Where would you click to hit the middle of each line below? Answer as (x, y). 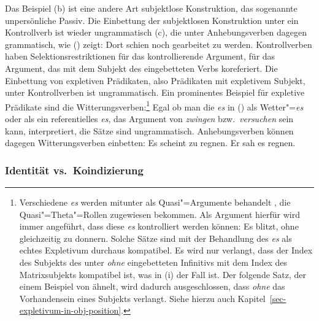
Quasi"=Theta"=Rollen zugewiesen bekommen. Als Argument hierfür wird (159, 214)
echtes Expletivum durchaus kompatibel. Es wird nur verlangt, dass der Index (166, 250)
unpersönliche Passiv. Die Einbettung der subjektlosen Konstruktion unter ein (152, 20)
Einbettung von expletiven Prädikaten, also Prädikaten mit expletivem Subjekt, (155, 80)
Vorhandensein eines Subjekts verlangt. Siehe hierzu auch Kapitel (142, 298)
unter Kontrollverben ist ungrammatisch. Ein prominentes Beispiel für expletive (155, 92)
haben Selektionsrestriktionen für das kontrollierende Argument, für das (140, 56)
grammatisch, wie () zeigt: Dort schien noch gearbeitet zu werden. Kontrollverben (159, 44)
